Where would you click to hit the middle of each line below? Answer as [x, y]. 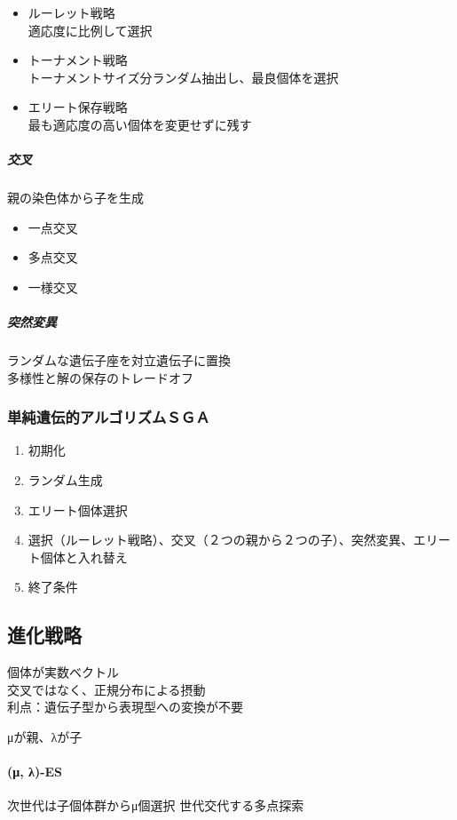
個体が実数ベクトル [63, 672]
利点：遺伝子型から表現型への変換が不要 [125, 707]
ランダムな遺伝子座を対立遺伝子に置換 [119, 360]
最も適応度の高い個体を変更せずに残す [140, 124]
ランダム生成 [65, 480]
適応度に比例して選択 [90, 30]
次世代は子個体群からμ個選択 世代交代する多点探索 [156, 805]
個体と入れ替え [84, 557]
